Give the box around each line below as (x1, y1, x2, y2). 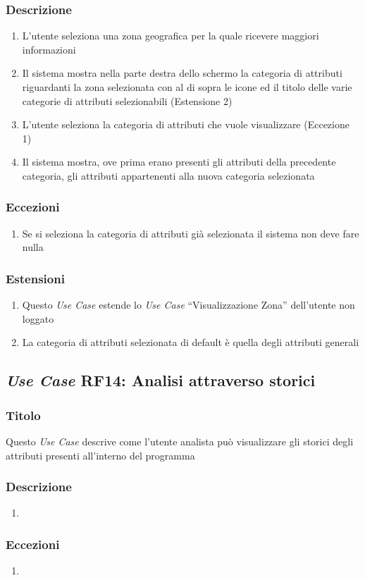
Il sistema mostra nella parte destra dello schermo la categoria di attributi (22, 66, 342, 80)
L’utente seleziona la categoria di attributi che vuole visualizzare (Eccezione (22, 117, 349, 132)
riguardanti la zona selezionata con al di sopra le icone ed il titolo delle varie (22, 80, 352, 94)
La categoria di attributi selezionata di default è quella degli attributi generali (22, 335, 359, 350)
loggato (22, 311, 54, 326)
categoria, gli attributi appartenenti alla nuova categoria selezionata (22, 168, 315, 183)
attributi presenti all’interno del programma (6, 448, 195, 462)
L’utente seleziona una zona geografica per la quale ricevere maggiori (22, 28, 319, 43)
